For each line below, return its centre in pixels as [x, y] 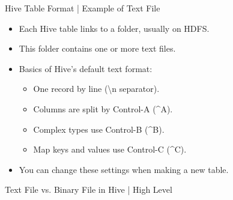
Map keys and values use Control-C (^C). [110, 149]
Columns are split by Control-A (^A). [103, 108]
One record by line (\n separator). [96, 89]
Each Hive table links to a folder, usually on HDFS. [114, 28]
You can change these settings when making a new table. [124, 169]
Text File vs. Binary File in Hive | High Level [89, 189]
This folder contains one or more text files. [97, 48]
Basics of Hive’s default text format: [86, 68]
